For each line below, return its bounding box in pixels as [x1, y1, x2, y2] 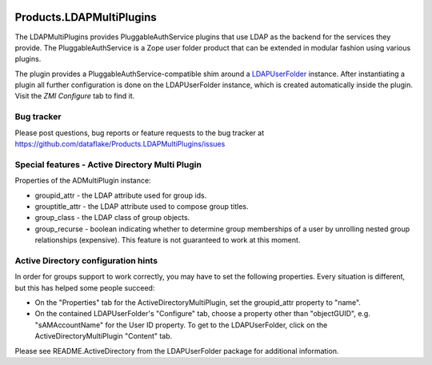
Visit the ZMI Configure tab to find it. [14, 91, 135, 101]
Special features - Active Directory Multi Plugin [14, 158, 202, 170]
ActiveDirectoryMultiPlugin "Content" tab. [34, 331, 173, 341]
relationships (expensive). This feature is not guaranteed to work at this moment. [34, 235, 301, 245]
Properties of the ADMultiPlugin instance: [14, 176, 151, 186]
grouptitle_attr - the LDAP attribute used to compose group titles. [34, 201, 249, 211]
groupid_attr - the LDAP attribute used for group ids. [34, 191, 207, 200]
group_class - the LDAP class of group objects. [34, 213, 190, 223]
